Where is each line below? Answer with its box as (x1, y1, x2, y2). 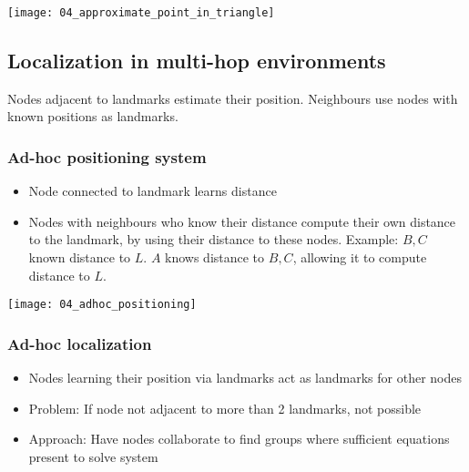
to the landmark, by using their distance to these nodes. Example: (28, 230, 399, 249)
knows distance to (165, 248, 265, 267)
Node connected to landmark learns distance (28, 181, 277, 200)
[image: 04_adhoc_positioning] (7, 298, 197, 312)
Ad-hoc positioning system (7, 145, 207, 168)
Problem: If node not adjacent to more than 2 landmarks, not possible (28, 398, 422, 417)
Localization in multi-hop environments (7, 46, 386, 75)
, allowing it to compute (292, 248, 427, 267)
